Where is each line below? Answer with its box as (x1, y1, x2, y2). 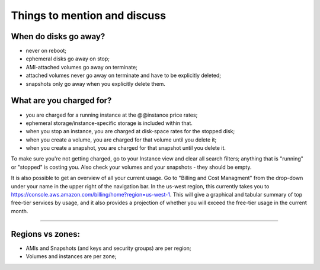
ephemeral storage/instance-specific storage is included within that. (25, 119, 193, 127)
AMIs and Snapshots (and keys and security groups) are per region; (25, 245, 191, 252)
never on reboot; (25, 47, 67, 54)
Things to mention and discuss (11, 9, 166, 22)
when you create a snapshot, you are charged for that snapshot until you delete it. (25, 144, 226, 152)
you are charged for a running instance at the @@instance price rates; (25, 111, 198, 118)
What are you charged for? (11, 95, 112, 106)
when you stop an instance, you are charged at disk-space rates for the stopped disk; (25, 128, 235, 135)
